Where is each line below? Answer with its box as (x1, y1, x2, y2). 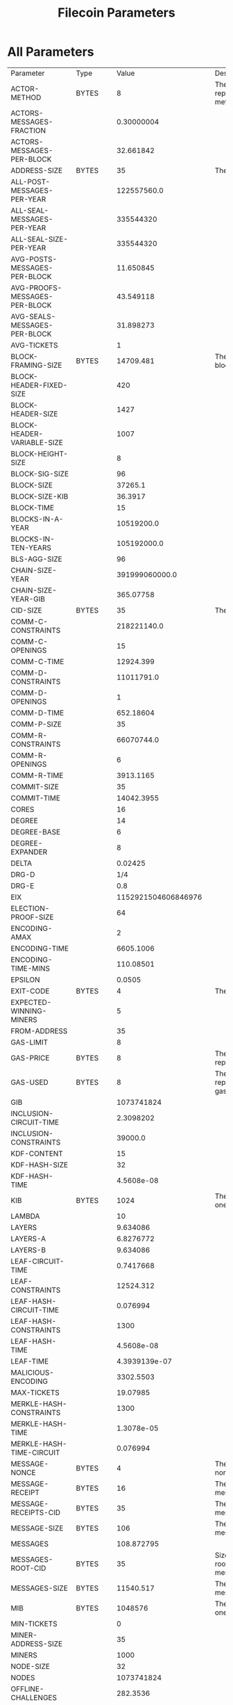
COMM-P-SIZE (10, 719, 62, 729)
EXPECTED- (10, 997, 52, 1007)
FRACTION (10, 125, 46, 135)
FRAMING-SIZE (10, 360, 62, 370)
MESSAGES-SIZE (10, 1583, 68, 1593)
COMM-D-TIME (10, 708, 64, 718)
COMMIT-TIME (10, 793, 61, 802)
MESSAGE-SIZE (10, 1523, 64, 1533)
